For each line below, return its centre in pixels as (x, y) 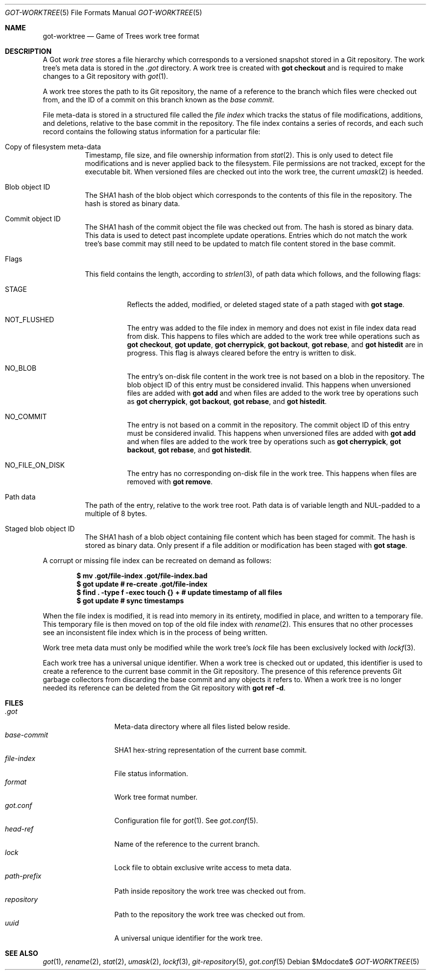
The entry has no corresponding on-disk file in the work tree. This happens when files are (272, 473)
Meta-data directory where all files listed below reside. (202, 726)
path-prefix (23, 876)
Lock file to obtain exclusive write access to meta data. (203, 867)
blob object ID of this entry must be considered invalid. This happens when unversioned (269, 385)
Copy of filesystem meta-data (53, 147)
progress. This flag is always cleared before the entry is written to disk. (241, 353)
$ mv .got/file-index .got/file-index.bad (142, 576)
